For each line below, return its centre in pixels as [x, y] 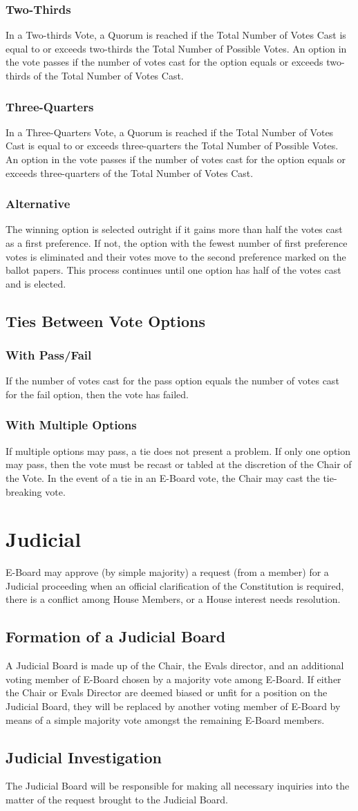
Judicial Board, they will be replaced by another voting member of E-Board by [173, 706]
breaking [24, 491]
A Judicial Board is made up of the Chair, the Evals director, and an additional [175, 665]
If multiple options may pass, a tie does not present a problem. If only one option [178, 450]
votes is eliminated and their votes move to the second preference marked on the [176, 256]
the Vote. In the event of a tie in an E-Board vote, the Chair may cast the [163, 477]
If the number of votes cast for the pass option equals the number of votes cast [172, 381]
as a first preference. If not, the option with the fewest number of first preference [177, 243]
